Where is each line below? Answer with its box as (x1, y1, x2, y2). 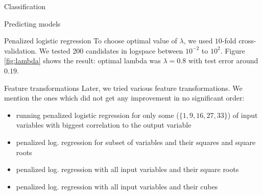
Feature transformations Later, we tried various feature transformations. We (4, 82, 243, 93)
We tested (39, 45, 70, 56)
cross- (239, 35, 256, 46)
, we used (183, 35, 213, 46)
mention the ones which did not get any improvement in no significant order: (4, 92, 245, 103)
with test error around (188, 55, 258, 66)
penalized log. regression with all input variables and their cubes (16, 181, 218, 191)
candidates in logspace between (85, 45, 183, 56)
